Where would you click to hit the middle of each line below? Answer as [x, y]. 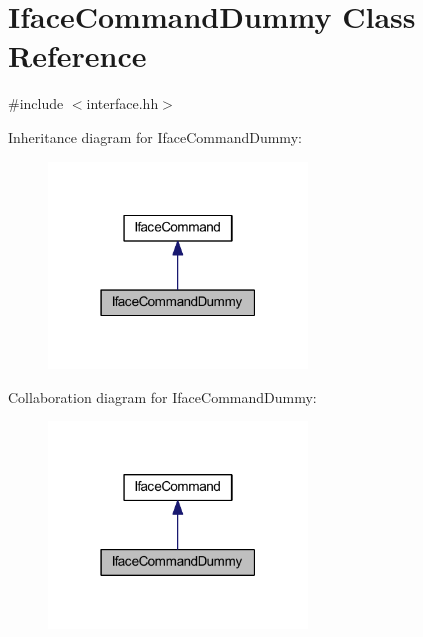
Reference [77, 55]
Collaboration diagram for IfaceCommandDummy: [162, 396]
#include [36, 103]
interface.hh [122, 103]
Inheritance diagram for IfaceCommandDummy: [155, 136]
